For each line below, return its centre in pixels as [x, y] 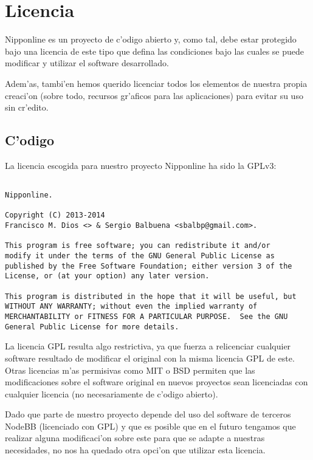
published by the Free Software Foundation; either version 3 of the [149, 266]
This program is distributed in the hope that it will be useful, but [151, 296]
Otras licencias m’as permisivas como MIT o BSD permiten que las [130, 370]
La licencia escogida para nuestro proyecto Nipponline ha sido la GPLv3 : [141, 165]
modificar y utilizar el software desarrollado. [87, 63]
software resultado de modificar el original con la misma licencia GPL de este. [150, 358]
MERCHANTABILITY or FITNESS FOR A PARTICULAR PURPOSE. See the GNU [146, 317]
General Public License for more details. [92, 327]
